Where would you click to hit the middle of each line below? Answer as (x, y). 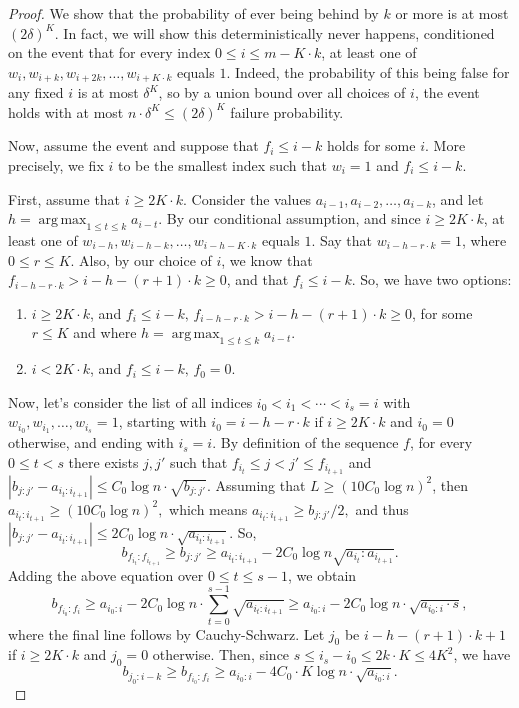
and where (105, 332)
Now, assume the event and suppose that (133, 145)
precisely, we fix (56, 165)
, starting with (162, 421)
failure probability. (287, 111)
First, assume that (64, 198)
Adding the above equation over (106, 574)
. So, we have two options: (431, 279)
